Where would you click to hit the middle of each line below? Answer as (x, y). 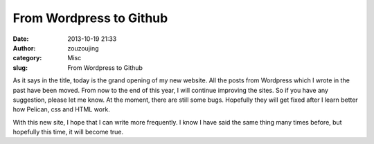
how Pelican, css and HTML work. (61, 109)
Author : (24, 48)
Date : (21, 39)
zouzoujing (83, 48)
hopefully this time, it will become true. (68, 132)
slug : (20, 67)
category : (27, 58)
